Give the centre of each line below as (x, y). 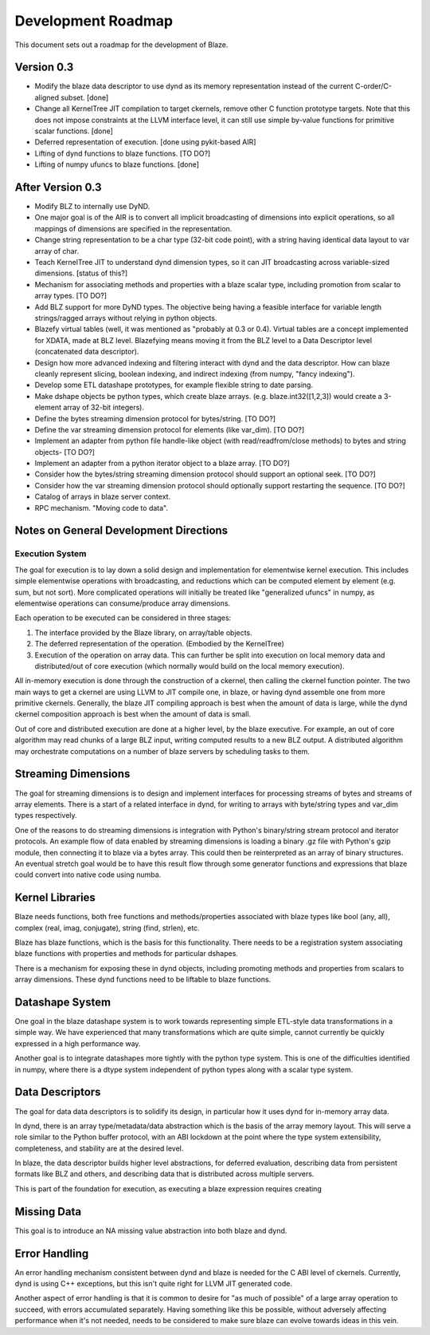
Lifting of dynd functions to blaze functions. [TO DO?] (123, 153)
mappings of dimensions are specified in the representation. (133, 228)
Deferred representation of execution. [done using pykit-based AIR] (145, 142)
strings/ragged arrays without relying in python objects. (126, 318)
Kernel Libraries (55, 898)
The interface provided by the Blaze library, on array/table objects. (143, 632)
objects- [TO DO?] (65, 452)
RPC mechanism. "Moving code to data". (102, 508)
